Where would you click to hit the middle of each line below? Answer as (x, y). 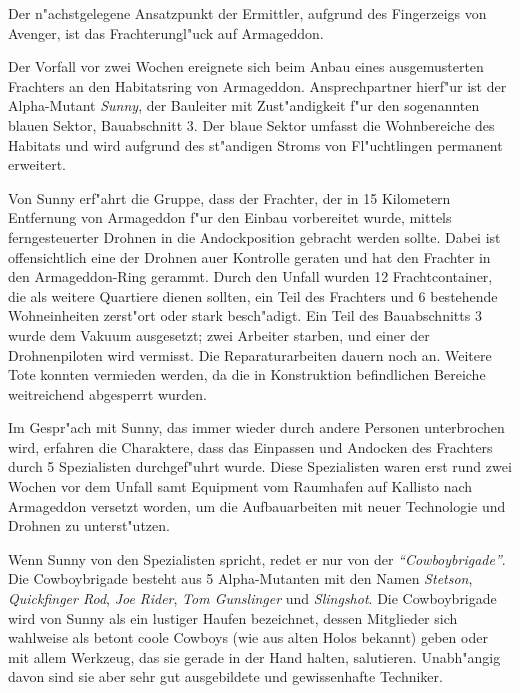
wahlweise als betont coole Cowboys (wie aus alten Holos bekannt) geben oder (248, 637)
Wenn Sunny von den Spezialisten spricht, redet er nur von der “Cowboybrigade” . (257, 558)
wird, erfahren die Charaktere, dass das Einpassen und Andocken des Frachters (250, 446)
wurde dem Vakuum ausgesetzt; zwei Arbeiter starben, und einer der (219, 334)
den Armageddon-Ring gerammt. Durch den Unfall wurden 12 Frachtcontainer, (250, 276)
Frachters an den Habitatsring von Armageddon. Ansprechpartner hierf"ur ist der (257, 85)
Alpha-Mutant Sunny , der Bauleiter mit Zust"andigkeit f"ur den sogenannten (244, 105)
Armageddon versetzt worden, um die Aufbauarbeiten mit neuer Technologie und (257, 505)
